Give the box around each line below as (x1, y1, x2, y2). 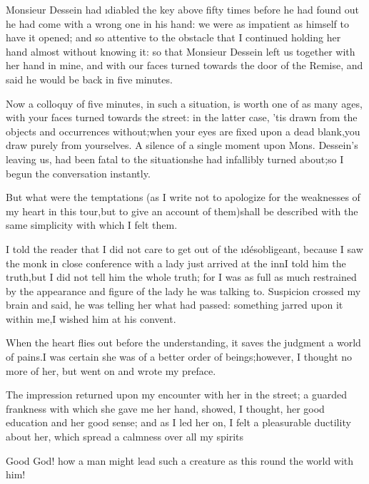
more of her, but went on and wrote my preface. (6, 363, 216, 378)
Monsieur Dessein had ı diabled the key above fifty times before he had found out (6, 2, 359, 16)
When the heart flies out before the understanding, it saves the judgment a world (6, 335, 361, 350)
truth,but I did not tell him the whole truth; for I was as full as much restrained (6, 269, 357, 284)
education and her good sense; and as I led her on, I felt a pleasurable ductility (6, 415, 351, 430)
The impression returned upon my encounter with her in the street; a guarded (6, 387, 348, 402)
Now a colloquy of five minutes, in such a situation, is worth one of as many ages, (6, 96, 363, 110)
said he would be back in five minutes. (6, 71, 173, 86)
